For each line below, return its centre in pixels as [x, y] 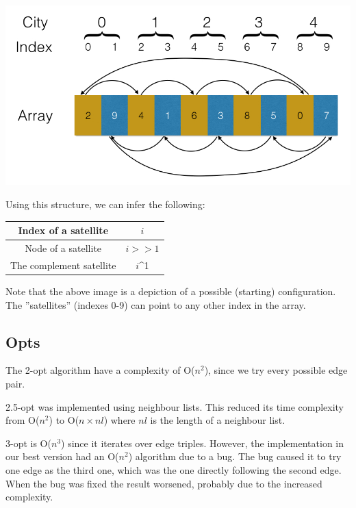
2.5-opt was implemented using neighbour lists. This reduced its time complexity [175, 406]
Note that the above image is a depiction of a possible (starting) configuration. [171, 291]
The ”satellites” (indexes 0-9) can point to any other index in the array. [156, 304]
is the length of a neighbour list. [218, 420]
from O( [23, 420]
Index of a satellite [63, 230]
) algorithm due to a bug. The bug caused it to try [235, 456]
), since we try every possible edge [276, 370]
